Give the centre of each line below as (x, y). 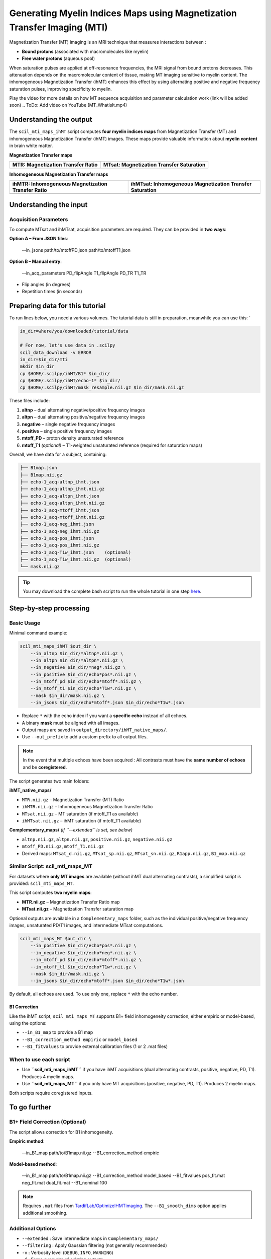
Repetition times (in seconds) (52, 292)
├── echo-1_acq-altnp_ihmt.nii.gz (62, 489)
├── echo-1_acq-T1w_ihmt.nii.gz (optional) (76, 559)
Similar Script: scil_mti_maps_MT (51, 866)
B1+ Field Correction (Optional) (48, 1122)
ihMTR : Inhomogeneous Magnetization (60, 184)
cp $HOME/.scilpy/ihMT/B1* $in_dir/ (65, 373)
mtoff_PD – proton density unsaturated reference (73, 438)
